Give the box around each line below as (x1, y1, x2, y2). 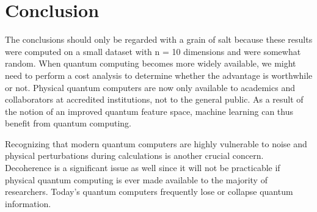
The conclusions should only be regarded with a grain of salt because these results (5, 33, 313, 46)
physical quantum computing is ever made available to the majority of (5, 173, 268, 186)
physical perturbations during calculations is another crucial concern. (5, 149, 264, 162)
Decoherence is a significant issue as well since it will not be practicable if (5, 161, 280, 174)
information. (5, 197, 51, 210)
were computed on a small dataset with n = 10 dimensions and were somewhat (5, 45, 301, 57)
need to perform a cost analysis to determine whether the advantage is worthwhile (5, 68, 313, 81)
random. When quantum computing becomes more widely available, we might (5, 57, 296, 70)
